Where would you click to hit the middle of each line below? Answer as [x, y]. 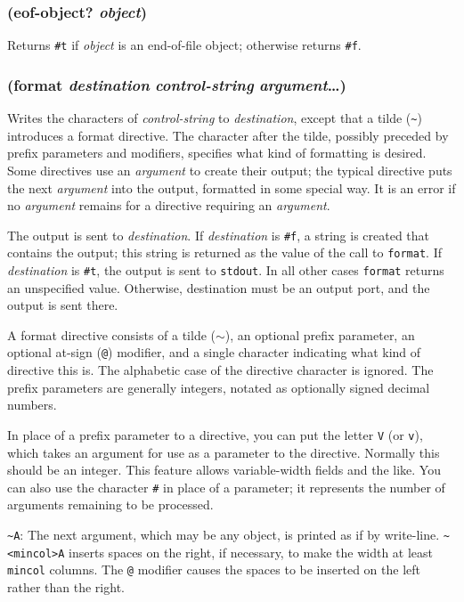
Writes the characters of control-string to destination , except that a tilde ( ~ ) [215, 118]
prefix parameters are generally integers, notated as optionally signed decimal [219, 387]
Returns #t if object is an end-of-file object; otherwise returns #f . [184, 45]
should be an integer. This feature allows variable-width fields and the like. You [224, 470]
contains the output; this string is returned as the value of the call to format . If [224, 252]
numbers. [32, 405]
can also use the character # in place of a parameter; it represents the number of [226, 487]
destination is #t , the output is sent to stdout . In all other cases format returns [226, 270]
